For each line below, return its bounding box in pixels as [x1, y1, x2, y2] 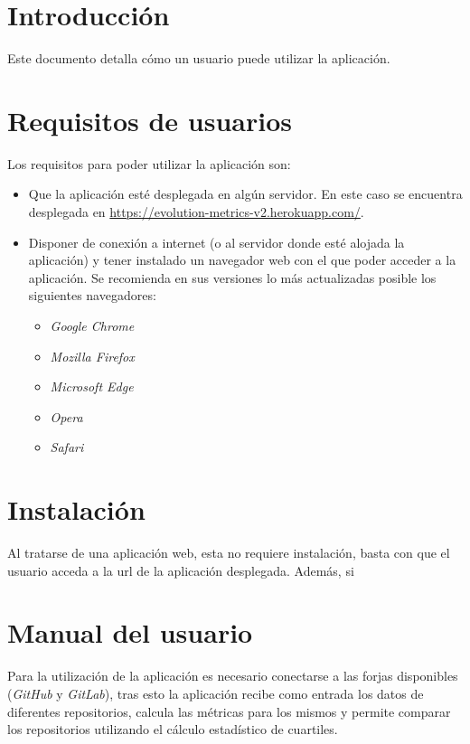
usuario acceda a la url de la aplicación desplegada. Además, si [7, 560, 354, 579]
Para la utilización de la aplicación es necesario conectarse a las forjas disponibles [7, 666, 458, 685]
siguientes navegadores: [28, 286, 156, 305]
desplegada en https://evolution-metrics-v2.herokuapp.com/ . [28, 202, 364, 221]
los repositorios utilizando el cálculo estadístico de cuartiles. [7, 720, 338, 739]
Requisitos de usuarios [7, 101, 292, 138]
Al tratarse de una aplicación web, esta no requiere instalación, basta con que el [7, 543, 450, 562]
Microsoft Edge [50, 377, 134, 396]
